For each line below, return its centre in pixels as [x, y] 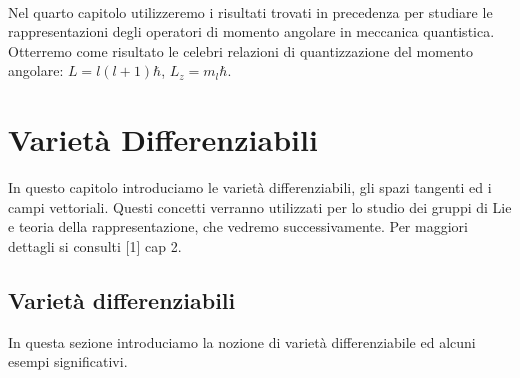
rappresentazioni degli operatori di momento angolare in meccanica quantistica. [251, 31]
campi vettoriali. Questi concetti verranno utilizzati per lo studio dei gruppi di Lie [260, 206]
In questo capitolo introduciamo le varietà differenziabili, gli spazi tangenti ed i [250, 187]
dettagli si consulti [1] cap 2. [95, 245]
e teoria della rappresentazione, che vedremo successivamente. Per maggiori [238, 226]
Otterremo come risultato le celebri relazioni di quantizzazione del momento [240, 50]
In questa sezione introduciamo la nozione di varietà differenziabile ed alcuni [242, 341]
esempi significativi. [68, 361]
